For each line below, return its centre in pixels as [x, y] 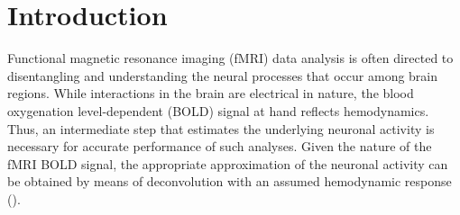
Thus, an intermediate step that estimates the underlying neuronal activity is [221, 128]
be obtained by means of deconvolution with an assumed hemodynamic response [230, 181]
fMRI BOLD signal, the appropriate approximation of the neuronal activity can [228, 163]
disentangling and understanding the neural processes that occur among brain [223, 75]
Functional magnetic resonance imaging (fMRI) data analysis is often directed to [230, 58]
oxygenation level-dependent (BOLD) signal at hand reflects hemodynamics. [218, 110]
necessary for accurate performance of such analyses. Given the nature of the [220, 146]
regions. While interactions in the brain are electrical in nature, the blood [211, 93]
